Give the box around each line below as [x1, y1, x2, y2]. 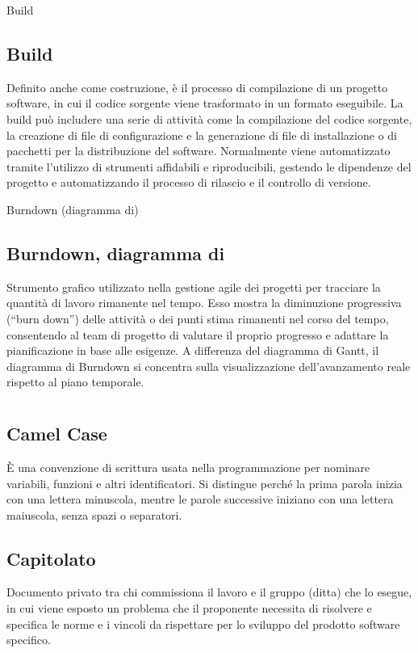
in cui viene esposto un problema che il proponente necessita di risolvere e [6, 600, 372, 617]
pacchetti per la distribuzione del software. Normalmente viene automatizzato [6, 142, 391, 159]
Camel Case [6, 421, 107, 446]
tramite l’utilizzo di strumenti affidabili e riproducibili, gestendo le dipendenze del [6, 158, 412, 175]
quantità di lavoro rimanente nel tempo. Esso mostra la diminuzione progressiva [6, 294, 402, 311]
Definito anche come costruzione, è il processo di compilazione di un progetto [6, 78, 388, 95]
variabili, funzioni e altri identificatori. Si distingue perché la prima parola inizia [6, 474, 403, 491]
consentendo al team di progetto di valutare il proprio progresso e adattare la [6, 326, 389, 343]
